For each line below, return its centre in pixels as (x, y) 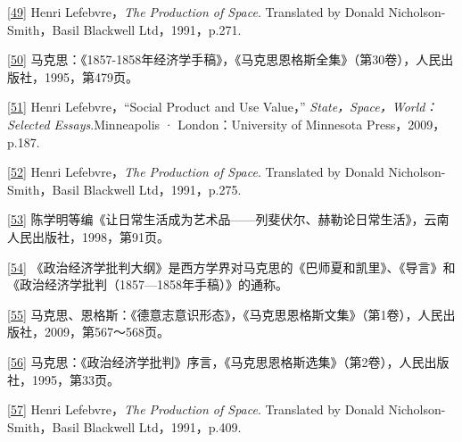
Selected (29, 124)
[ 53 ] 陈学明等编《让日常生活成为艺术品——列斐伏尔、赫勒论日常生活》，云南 (228, 219)
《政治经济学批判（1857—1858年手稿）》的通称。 (148, 284)
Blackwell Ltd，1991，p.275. (162, 189)
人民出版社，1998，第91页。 (88, 236)
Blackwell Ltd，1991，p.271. (162, 29)
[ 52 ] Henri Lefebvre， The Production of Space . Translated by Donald (196, 172)
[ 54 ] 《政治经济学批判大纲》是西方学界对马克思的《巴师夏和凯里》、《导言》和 (231, 267)
